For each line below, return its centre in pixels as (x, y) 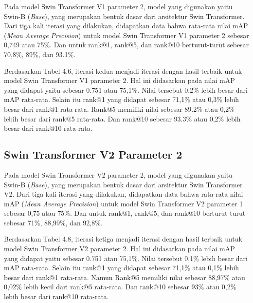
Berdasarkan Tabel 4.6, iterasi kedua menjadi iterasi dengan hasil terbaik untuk (123, 71)
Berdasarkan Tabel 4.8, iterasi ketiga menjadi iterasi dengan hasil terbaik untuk (123, 239)
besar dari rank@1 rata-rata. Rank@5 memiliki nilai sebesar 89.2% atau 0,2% (119, 109)
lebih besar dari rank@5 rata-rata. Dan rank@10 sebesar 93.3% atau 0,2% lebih (122, 118)
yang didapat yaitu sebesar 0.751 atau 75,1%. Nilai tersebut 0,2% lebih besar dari (126, 90)
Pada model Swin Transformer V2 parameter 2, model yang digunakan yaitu (118, 174)
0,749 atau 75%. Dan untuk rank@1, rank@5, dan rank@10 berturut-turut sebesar (126, 45)
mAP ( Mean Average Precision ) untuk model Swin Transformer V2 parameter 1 (124, 203)
